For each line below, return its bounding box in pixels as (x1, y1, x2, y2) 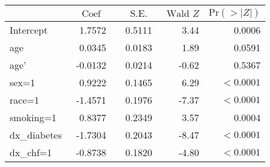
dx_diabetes (10, 128, 62, 142)
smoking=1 (10, 110, 57, 124)
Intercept (10, 23, 48, 37)
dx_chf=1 (10, 145, 52, 159)
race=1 (10, 93, 39, 107)
